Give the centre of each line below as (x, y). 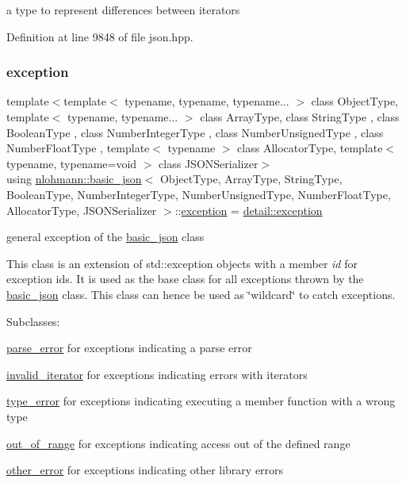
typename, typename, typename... (207, 101)
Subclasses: (33, 321)
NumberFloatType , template (78, 148)
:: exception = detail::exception (249, 210)
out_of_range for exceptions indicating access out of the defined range (178, 443)
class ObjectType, (355, 101)
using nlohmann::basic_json (74, 179)
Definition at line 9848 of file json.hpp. (100, 36)
